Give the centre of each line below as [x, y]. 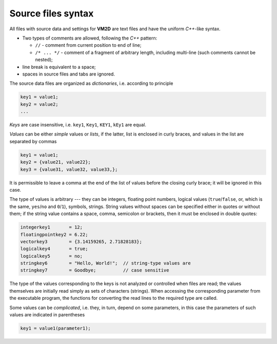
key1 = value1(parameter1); [55, 328]
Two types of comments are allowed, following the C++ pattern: [90, 38]
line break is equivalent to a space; [59, 67]
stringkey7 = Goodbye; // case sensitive [95, 270]
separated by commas [33, 141]
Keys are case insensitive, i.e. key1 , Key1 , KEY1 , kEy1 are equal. [78, 125]
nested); [44, 60]
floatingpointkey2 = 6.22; [54, 234]
